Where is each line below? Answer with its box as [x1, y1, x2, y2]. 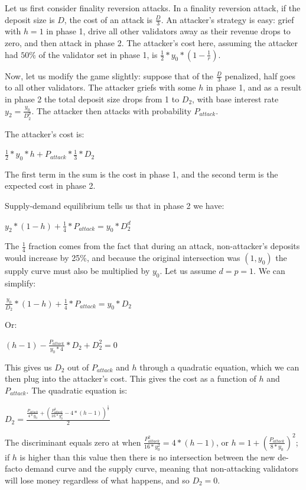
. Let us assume [159, 265, 216, 277]
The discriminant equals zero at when [5, 436, 141, 448]
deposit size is [5, 13, 55, 25]
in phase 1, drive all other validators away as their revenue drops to [46, 25, 291, 37]
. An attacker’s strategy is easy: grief [161, 13, 294, 25]
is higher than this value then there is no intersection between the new [19, 450, 275, 463]
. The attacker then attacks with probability [31, 104, 191, 117]
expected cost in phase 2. [5, 179, 96, 192]
